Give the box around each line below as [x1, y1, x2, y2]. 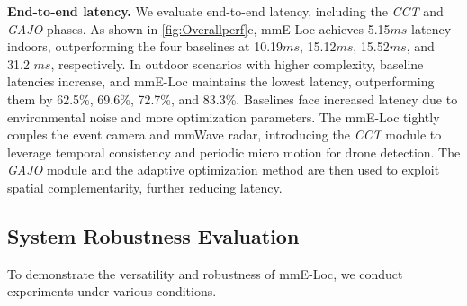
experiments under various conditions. [7, 282, 217, 301]
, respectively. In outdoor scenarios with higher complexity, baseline [50, 54, 424, 73]
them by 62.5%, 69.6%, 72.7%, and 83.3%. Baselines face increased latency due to [7, 89, 458, 108]
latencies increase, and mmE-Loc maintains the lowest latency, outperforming [7, 72, 435, 91]
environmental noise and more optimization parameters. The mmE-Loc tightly [7, 107, 440, 126]
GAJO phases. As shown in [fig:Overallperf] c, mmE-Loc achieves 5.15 [7, 19, 391, 38]
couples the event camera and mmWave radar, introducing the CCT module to [7, 125, 442, 144]
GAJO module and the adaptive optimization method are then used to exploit [7, 160, 440, 179]
